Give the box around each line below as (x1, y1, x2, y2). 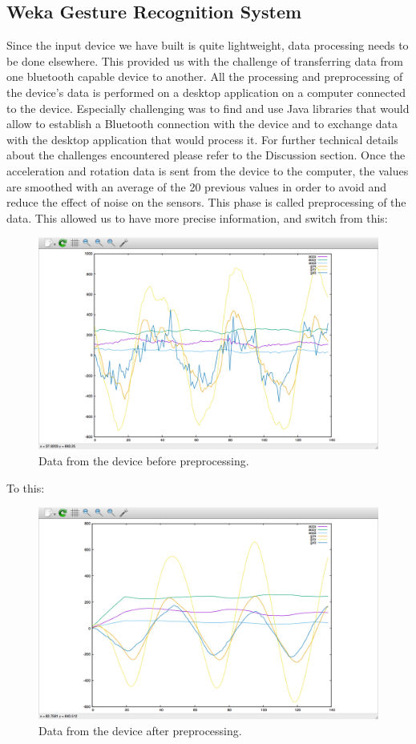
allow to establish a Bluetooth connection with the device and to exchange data (6, 115, 398, 132)
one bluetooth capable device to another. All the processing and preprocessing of (6, 68, 403, 85)
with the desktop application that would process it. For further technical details (6, 131, 398, 147)
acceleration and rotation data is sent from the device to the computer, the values (6, 162, 409, 179)
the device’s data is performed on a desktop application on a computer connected (6, 83, 406, 100)
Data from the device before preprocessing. (38, 452, 249, 469)
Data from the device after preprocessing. (38, 722, 242, 738)
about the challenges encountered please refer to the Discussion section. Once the (6, 147, 406, 163)
